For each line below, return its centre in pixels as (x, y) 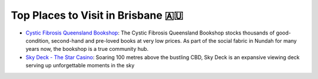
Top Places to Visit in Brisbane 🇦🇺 (97, 15)
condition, (38, 40)
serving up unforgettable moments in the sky (80, 66)
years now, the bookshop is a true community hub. (87, 49)
